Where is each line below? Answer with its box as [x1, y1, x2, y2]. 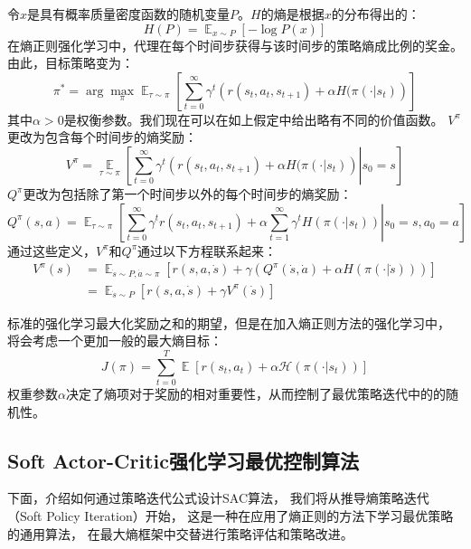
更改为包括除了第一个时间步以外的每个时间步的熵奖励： [23, 184, 353, 203]
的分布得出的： [331, 5, 420, 23]
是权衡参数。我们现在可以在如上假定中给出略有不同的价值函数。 [63, 109, 444, 128]
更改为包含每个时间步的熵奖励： [7, 128, 197, 147]
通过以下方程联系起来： [137, 241, 277, 260]
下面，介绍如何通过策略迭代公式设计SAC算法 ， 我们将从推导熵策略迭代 [7, 488, 429, 507]
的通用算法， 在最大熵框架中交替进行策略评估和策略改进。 [7, 524, 353, 543]
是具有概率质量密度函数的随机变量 [27, 5, 231, 23]
